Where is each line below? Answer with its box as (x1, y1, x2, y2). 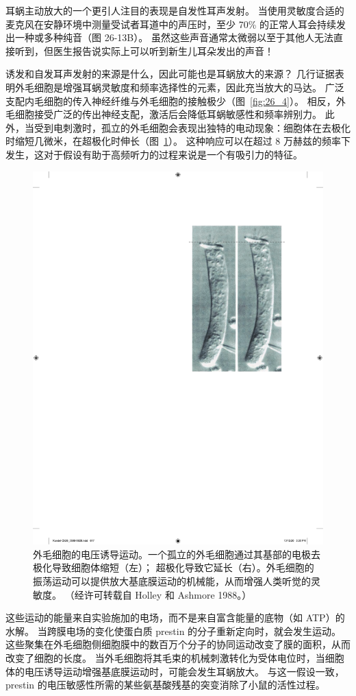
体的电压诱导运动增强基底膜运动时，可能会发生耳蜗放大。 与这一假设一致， (5, 664, 344, 678)
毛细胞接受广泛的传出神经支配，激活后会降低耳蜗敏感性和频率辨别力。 (5, 107, 322, 121)
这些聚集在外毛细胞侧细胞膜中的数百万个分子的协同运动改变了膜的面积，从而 (5, 637, 351, 651)
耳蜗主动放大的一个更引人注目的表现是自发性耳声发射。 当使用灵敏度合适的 (5, 3, 344, 17)
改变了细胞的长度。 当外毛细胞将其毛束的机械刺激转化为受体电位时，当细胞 (5, 651, 344, 665)
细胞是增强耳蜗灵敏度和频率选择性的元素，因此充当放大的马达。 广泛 (34, 80, 344, 94)
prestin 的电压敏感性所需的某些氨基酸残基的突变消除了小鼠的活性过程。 (5, 677, 325, 692)
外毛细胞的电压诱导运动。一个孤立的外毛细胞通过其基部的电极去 (33, 547, 320, 561)
